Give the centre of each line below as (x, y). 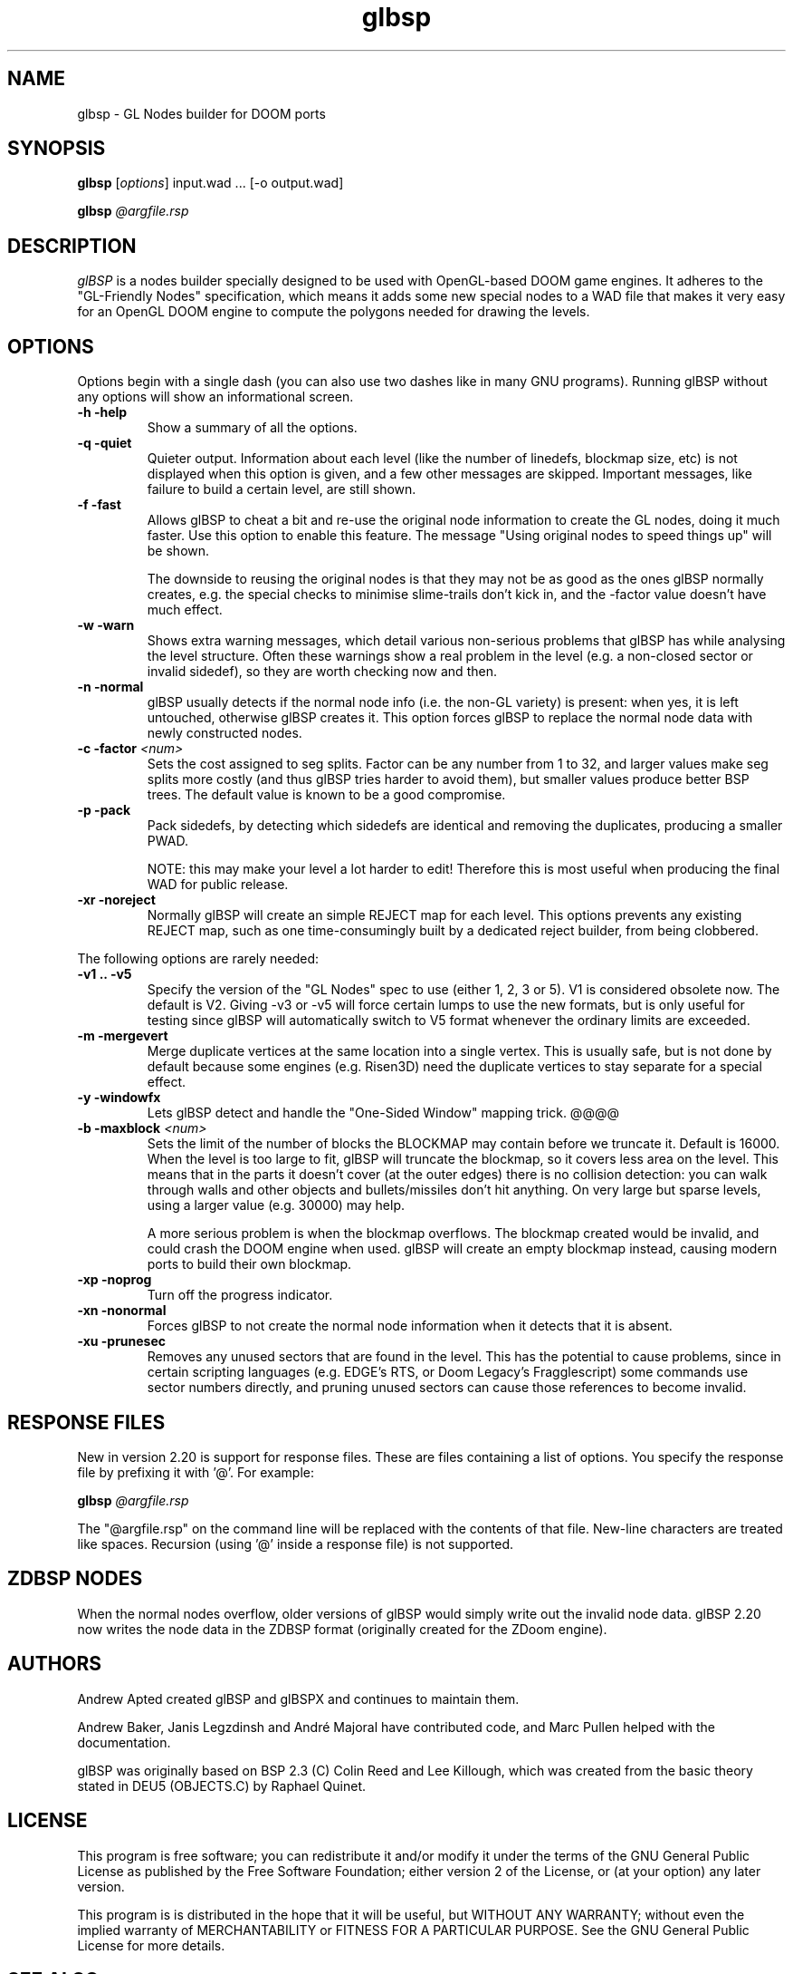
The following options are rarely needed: (198, 959)
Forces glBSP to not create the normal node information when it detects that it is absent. (410, 1326)
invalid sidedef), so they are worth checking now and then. (322, 672)
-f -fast (99, 505)
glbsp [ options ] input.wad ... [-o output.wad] (210, 183)
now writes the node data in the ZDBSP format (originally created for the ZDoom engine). (342, 1629)
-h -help (102, 412)
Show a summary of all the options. (252, 428)
